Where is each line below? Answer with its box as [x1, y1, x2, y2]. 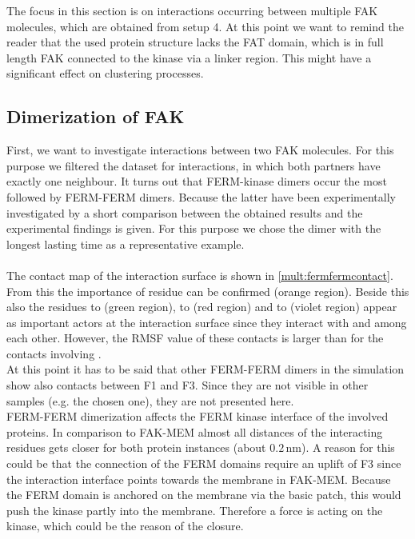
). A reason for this [301, 439, 395, 456]
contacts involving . [6, 345, 102, 361]
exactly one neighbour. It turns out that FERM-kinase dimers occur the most [6, 173, 387, 190]
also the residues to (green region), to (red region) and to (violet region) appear [6, 298, 397, 315]
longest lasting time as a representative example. [6, 235, 245, 252]
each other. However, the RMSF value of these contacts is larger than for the [6, 329, 384, 346]
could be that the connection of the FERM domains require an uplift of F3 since [6, 455, 401, 472]
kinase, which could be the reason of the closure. [6, 517, 244, 534]
